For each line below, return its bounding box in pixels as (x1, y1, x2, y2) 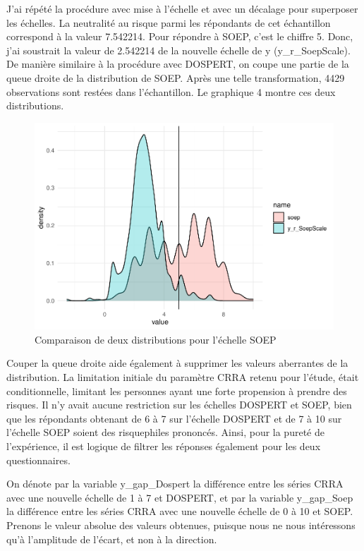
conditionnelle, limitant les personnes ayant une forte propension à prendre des (6, 383, 347, 398)
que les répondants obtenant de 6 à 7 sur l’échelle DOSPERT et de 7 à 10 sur (6, 411, 342, 425)
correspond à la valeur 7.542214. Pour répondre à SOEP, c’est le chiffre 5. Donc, (6, 29, 353, 44)
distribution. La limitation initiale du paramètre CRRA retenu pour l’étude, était (6, 370, 359, 385)
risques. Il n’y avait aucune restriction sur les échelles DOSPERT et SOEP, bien (6, 397, 352, 412)
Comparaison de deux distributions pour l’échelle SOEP (35, 332, 277, 346)
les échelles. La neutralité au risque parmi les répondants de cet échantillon (6, 15, 331, 30)
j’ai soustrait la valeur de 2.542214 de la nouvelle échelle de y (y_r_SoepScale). (6, 42, 351, 57)
